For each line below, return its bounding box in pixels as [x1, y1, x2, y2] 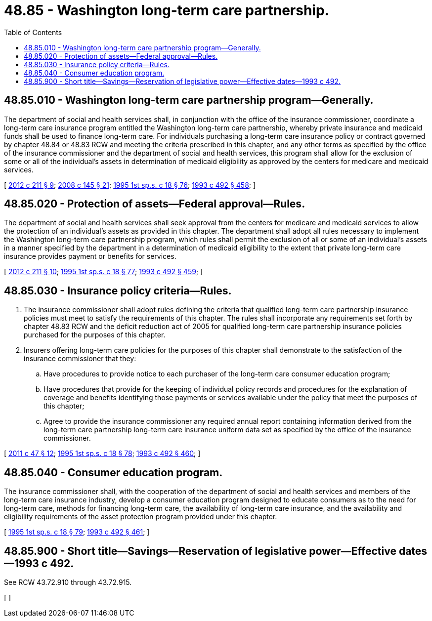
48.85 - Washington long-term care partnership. [4, 2, 329, 19]
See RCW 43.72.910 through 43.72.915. [4, 578, 132, 586]
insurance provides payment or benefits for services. [4, 252, 176, 261]
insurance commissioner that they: [24, 354, 136, 363]
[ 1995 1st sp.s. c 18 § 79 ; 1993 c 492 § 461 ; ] [4, 528, 150, 537]
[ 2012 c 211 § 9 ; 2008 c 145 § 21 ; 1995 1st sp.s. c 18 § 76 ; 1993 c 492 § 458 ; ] [4, 180, 256, 189]
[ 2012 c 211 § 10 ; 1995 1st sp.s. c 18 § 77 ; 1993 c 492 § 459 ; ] [4, 267, 203, 276]
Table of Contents [4, 28, 62, 37]
